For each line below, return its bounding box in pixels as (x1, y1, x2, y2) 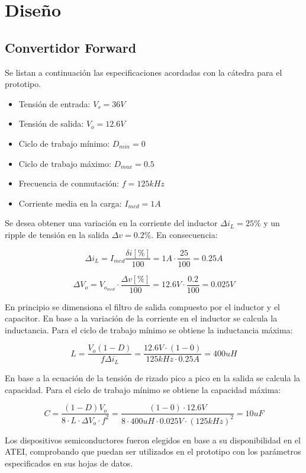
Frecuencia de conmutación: (18, 177, 120, 189)
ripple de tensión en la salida (5, 228, 109, 240)
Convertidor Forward (5, 38, 137, 56)
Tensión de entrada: (18, 97, 91, 110)
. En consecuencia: (151, 228, 218, 240)
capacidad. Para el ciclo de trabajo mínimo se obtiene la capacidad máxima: (5, 383, 281, 395)
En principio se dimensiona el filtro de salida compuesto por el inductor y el (5, 300, 281, 313)
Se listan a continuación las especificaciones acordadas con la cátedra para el (5, 66, 282, 78)
